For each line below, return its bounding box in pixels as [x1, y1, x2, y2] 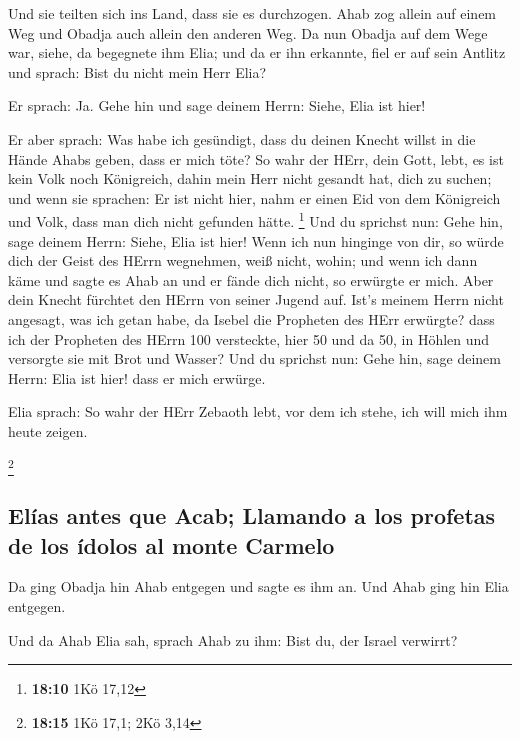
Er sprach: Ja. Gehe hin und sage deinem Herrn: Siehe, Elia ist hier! [8, 95, 426, 116]
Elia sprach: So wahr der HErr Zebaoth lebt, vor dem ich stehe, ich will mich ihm [8, 401, 508, 422]
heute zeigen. [8, 420, 88, 441]
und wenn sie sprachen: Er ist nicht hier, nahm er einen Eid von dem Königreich [8, 187, 501, 208]
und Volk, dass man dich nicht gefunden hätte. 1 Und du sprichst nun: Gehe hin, [8, 208, 503, 231]
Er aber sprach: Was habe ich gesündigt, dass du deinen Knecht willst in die [8, 128, 476, 149]
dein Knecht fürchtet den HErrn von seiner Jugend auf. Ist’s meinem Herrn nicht [8, 289, 504, 310]
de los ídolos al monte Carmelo [8, 529, 335, 560]
